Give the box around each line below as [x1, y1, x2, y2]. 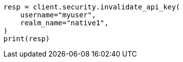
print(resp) [3, 35, 50, 43]
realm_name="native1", [20, 19, 109, 27]
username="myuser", [20, 11, 96, 19]
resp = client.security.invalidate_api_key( [3, 3, 181, 11]
